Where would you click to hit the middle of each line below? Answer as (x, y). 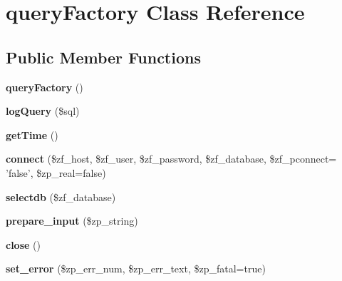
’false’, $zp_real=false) (56, 172)
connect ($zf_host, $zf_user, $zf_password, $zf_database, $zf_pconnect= (171, 159)
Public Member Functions (103, 57)
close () (23, 244)
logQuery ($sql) (43, 111)
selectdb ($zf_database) (61, 196)
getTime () (32, 134)
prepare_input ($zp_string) (72, 221)
